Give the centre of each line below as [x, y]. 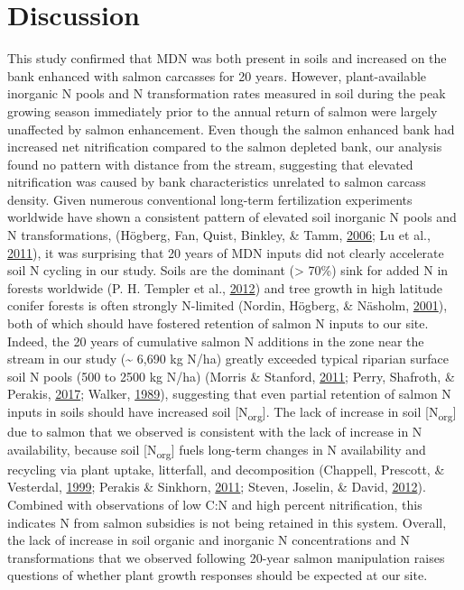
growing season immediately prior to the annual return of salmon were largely [223, 111]
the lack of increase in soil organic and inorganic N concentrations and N [209, 540]
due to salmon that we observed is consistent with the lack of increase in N [215, 432]
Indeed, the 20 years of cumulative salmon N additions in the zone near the [216, 341]
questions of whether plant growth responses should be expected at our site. [218, 575]
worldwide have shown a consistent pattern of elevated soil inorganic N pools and [232, 217]
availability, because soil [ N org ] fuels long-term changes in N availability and [217, 450]
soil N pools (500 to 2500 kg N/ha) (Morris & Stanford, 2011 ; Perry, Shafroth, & [231, 376]
